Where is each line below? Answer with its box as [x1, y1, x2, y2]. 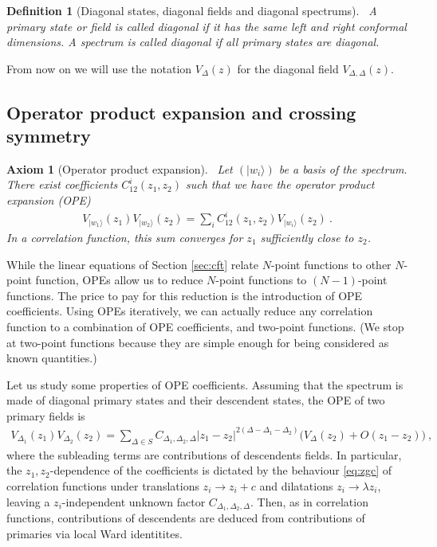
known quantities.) [6, 350, 97, 366]
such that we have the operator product [185, 176, 375, 193]
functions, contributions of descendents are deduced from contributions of [6, 510, 365, 526]
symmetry [6, 123, 91, 148]
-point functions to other [270, 256, 392, 272]
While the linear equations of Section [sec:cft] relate [6, 256, 259, 272]
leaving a [6, 493, 50, 510]
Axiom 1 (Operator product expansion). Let [6, 160, 233, 177]
